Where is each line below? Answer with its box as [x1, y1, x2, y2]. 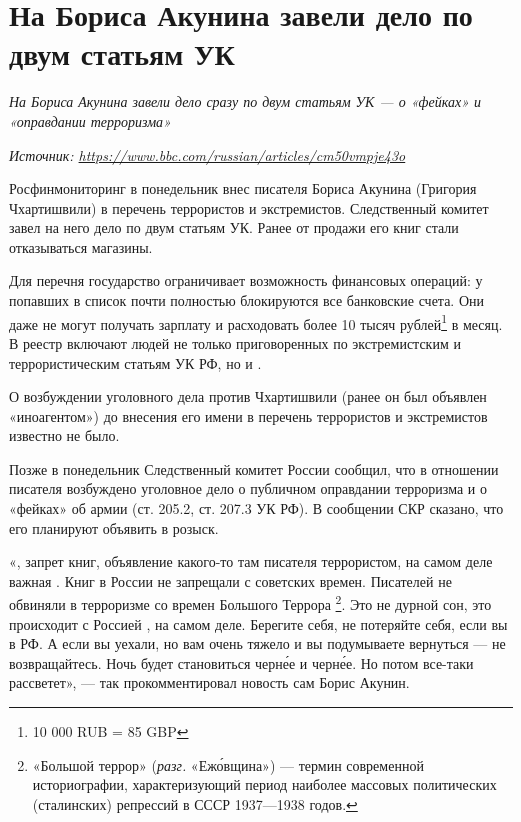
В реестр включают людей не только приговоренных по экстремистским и [9, 332, 461, 353]
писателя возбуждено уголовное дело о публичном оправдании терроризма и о [9, 478, 487, 499]
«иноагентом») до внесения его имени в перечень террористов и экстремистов [9, 405, 488, 426]
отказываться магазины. [9, 236, 153, 257]
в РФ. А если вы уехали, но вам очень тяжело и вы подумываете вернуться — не [9, 633, 506, 654]
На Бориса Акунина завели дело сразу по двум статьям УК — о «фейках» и [9, 91, 481, 112]
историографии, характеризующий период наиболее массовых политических [32, 774, 497, 795]
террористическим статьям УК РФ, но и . [9, 352, 262, 373]
